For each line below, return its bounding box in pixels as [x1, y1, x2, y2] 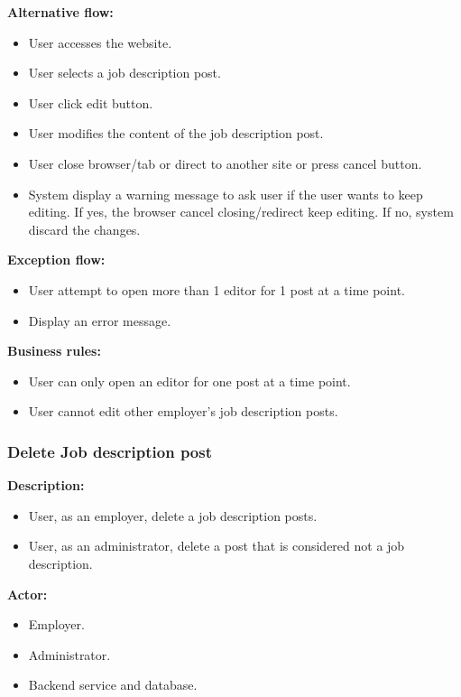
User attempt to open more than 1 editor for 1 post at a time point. [28, 280, 405, 299]
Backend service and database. [28, 675, 198, 694]
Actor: [7, 584, 48, 603]
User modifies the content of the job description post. [28, 124, 324, 143]
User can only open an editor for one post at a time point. [28, 371, 351, 390]
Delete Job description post [7, 440, 213, 462]
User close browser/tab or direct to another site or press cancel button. [28, 153, 422, 172]
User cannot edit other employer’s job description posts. [28, 402, 338, 421]
